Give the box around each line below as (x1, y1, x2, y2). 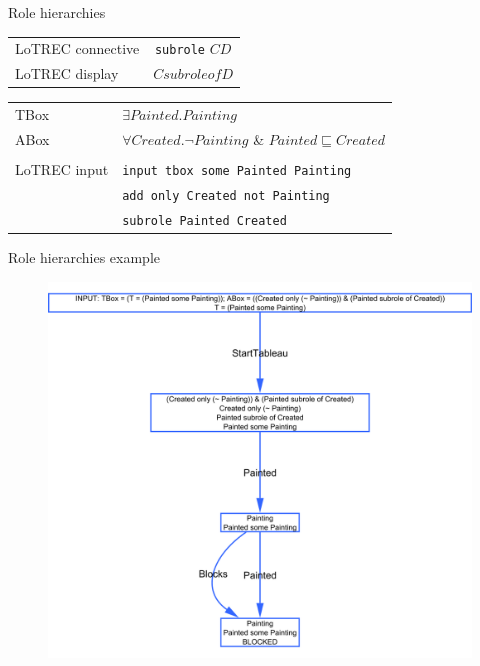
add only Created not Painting (122, 188, 330, 203)
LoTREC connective (15, 38, 140, 59)
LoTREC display (15, 63, 119, 84)
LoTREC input (15, 159, 109, 180)
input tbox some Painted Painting (122, 164, 352, 179)
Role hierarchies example (8, 247, 160, 267)
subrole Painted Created (122, 213, 287, 228)
